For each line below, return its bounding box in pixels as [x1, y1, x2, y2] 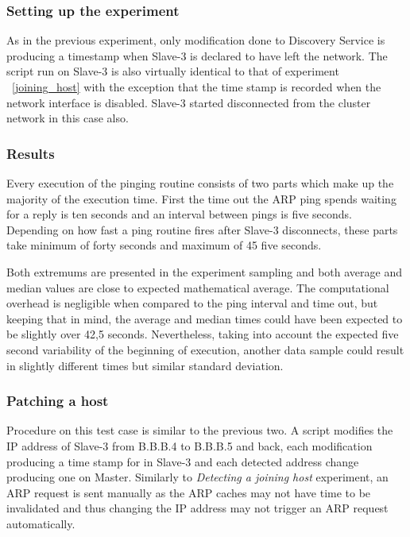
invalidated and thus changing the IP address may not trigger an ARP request [6, 500, 389, 516]
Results [6, 143, 55, 163]
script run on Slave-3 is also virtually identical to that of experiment [6, 63, 339, 79]
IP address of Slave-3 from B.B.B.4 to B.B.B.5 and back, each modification [6, 437, 373, 454]
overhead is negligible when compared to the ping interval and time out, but [6, 295, 378, 311]
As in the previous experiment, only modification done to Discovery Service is [6, 32, 385, 48]
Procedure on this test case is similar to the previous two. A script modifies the [6, 422, 393, 438]
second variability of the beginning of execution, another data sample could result [6, 341, 404, 357]
